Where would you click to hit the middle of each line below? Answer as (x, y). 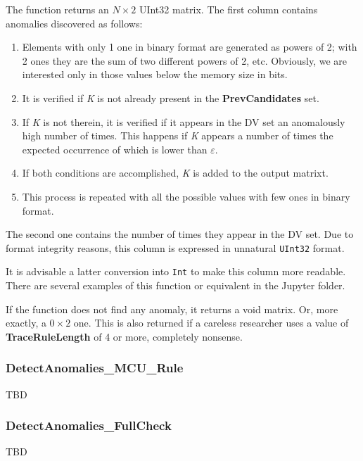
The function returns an (57, 9)
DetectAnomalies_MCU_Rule (95, 368)
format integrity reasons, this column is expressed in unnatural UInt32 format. (175, 247)
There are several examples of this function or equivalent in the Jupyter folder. (176, 285)
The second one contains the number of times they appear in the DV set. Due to (180, 234)
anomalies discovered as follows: (74, 23)
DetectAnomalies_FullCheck (89, 425)
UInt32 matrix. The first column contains (228, 9)
